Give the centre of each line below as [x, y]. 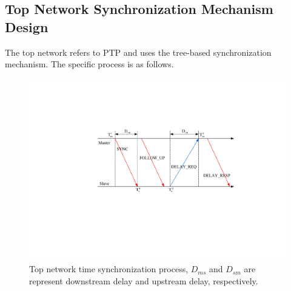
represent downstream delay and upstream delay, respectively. [144, 281]
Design [27, 26]
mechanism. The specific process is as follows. [89, 64]
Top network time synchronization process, [109, 269]
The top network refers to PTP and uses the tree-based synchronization [138, 52]
